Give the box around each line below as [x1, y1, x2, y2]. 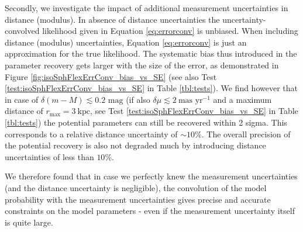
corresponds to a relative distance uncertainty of [5, 127, 178, 140]
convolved [5, 25, 40, 37]
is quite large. [5, 216, 53, 228]
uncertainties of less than [5, 150, 94, 162]
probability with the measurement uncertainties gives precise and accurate [5, 193, 271, 205]
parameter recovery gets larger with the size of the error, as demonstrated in [5, 58, 279, 71]
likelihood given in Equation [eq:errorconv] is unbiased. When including [42, 25, 298, 37]
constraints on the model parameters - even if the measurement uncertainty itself [5, 205, 295, 217]
